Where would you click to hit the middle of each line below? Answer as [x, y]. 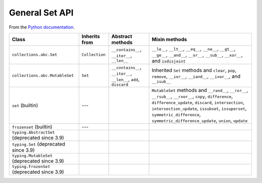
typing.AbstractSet [33, 132]
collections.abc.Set [35, 55]
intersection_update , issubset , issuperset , [199, 108]
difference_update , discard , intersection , [198, 102]
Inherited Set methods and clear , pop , [194, 70]
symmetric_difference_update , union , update [200, 120]
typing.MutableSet [32, 156]
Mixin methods [169, 39]
